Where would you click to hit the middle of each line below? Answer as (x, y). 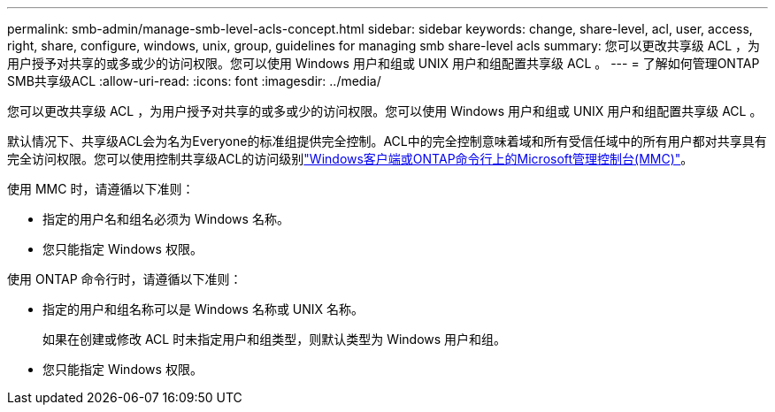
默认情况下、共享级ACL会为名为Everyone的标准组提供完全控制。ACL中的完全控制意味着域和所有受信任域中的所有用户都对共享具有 (387, 141)
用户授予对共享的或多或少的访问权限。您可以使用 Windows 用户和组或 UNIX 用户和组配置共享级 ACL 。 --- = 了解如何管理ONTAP (384, 63)
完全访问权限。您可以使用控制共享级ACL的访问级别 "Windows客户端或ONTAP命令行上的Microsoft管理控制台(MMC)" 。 (350, 159)
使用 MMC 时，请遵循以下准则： (101, 189)
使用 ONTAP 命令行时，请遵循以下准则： (125, 279)
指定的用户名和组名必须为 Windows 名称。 (166, 219)
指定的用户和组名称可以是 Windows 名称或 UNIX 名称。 (203, 309)
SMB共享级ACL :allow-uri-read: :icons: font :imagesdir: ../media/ (194, 81)
